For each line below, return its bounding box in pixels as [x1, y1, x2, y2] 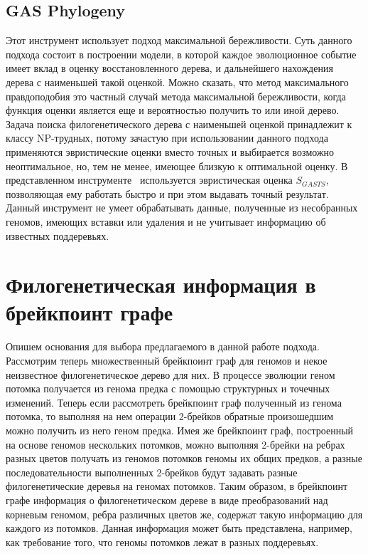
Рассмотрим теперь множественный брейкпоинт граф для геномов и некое [6, 353, 328, 368]
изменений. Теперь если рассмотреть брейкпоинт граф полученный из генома [6, 394, 342, 409]
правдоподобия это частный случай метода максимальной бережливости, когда [6, 88, 346, 103]
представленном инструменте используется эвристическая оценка [6, 172, 293, 187]
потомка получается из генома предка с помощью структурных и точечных [6, 381, 330, 396]
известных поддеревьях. [6, 228, 109, 243]
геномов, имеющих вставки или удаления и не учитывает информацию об [6, 214, 326, 229]
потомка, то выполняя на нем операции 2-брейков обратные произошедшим [6, 409, 334, 424]
